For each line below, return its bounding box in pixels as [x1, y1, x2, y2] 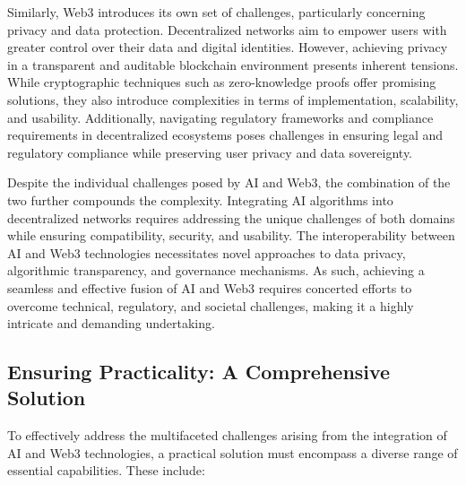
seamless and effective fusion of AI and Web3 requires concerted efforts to [7, 278, 412, 297]
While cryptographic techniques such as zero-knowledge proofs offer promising [7, 73, 436, 91]
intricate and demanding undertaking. [7, 314, 215, 333]
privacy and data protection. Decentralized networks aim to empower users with [7, 20, 447, 39]
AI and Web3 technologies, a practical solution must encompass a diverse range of [7, 443, 458, 462]
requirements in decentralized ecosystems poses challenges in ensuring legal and [7, 126, 444, 144]
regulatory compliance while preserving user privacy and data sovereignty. [7, 143, 413, 161]
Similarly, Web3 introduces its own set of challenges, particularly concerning [7, 3, 426, 21]
